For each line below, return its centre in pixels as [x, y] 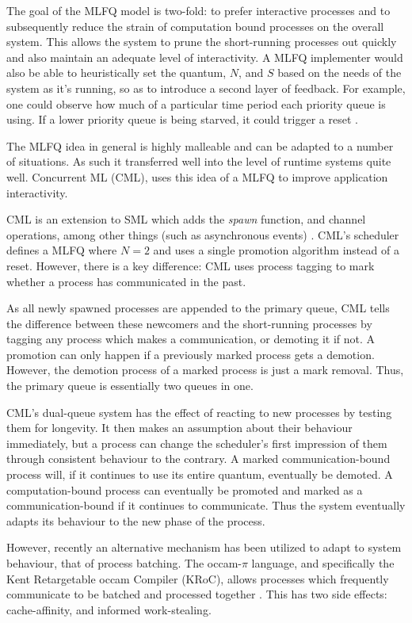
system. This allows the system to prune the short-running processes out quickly [202, 42]
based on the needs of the [340, 73]
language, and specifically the [323, 563]
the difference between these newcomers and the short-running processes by [189, 323]
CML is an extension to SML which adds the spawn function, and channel [186, 219]
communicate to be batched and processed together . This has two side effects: [197, 594]
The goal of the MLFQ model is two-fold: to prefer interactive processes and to [198, 10]
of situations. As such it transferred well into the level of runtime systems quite [199, 161]
